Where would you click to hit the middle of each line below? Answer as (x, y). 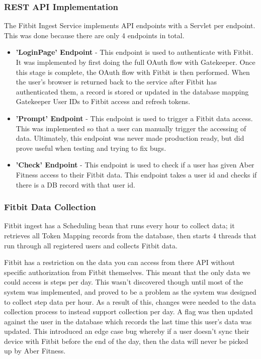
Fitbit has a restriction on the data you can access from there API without (119, 262)
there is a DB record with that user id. (75, 184)
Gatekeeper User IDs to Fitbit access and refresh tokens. (103, 101)
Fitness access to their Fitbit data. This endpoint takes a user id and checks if (136, 174)
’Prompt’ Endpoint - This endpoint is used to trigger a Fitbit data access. (134, 118)
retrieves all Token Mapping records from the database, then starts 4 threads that (130, 235)
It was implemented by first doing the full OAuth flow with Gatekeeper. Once (136, 62)
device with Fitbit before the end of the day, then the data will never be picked (126, 341)
